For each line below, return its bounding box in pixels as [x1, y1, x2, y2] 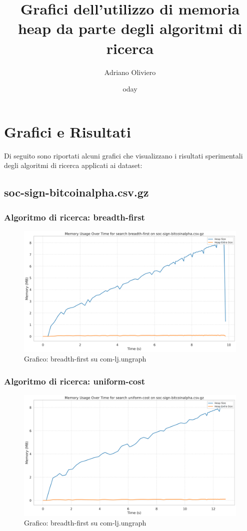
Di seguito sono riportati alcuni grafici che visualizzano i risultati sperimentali [4, 150, 243, 160]
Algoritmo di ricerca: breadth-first [4, 210, 145, 223]
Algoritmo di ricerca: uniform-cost [4, 374, 145, 387]
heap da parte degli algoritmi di [17, 18, 242, 38]
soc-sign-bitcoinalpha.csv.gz [4, 184, 149, 200]
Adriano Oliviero [104, 66, 156, 77]
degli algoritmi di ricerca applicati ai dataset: [4, 160, 142, 170]
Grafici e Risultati [4, 121, 131, 141]
